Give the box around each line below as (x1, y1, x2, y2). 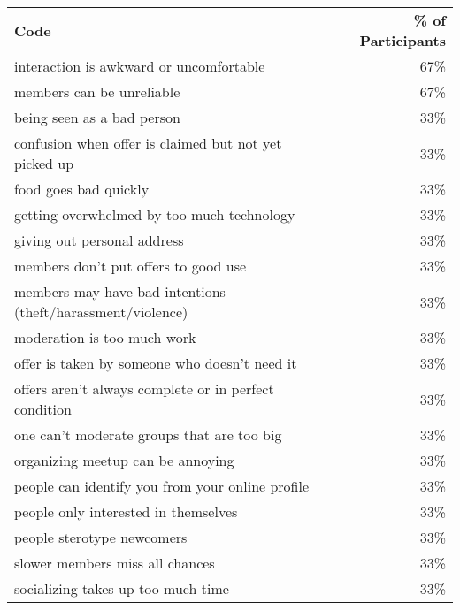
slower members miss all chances (14, 553, 215, 573)
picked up (14, 153, 74, 173)
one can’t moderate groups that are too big (14, 424, 282, 445)
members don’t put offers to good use (14, 255, 247, 276)
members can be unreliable (14, 81, 180, 102)
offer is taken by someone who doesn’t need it (14, 353, 297, 373)
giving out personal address (14, 230, 184, 250)
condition (14, 399, 72, 419)
